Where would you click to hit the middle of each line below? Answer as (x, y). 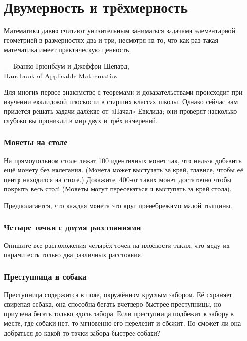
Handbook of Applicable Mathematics (61, 75)
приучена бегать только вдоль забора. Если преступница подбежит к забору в (119, 313)
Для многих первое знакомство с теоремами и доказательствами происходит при (123, 92)
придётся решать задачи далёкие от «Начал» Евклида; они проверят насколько (121, 111)
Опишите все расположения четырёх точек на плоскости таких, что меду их (117, 245)
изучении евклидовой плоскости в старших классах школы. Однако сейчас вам (121, 101)
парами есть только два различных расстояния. (74, 255)
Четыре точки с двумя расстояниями (73, 227)
